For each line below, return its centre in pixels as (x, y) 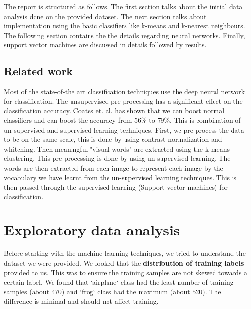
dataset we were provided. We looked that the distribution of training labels (124, 263)
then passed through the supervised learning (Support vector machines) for (116, 187)
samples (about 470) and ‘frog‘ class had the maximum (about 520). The (113, 291)
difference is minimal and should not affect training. (81, 301)
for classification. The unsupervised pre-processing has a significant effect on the (123, 101)
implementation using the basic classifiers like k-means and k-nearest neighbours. (125, 26)
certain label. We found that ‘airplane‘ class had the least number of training (119, 282)
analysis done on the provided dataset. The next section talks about (105, 16)
